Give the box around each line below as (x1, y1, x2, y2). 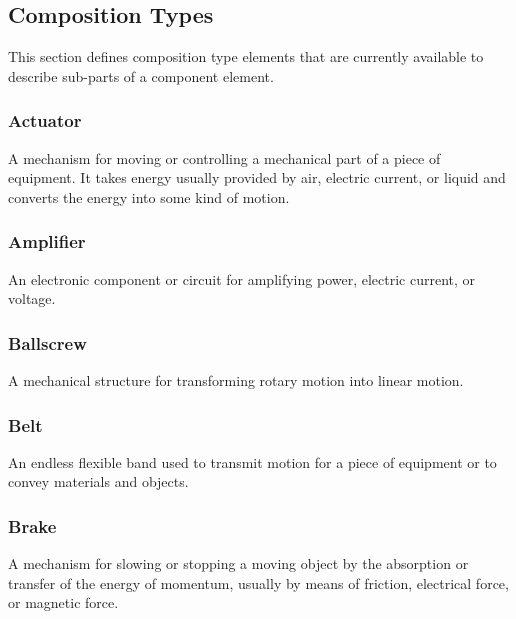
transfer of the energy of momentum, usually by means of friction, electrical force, (8, 572, 509, 593)
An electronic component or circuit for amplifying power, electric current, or (8, 268, 476, 289)
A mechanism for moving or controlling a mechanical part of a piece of (8, 147, 441, 168)
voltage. (8, 288, 56, 309)
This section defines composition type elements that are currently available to (8, 46, 484, 67)
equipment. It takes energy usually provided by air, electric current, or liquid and (8, 167, 506, 188)
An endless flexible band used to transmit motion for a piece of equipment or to (8, 451, 497, 472)
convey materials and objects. (8, 471, 189, 492)
